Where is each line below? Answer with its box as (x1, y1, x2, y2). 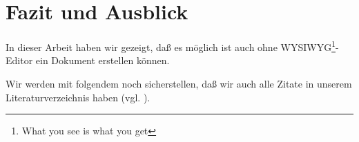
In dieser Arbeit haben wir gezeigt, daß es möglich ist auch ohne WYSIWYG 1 (6, 38, 336, 54)
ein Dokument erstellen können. (35, 53, 170, 68)
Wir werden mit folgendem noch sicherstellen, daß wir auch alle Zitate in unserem (6, 76, 352, 90)
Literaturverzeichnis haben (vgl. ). (6, 90, 151, 104)
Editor (6, 53, 33, 68)
